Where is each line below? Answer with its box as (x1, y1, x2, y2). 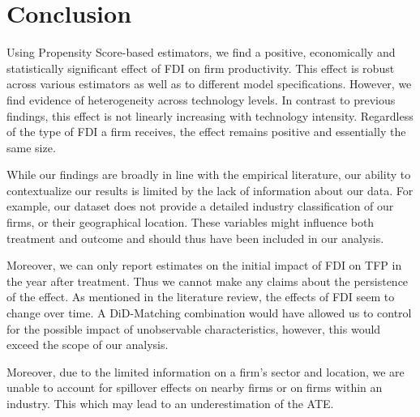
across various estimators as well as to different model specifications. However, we (6, 75, 412, 92)
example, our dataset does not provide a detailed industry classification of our (6, 198, 394, 215)
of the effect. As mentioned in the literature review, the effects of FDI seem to (6, 288, 395, 305)
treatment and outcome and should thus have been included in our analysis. (6, 229, 384, 246)
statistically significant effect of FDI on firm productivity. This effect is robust (6, 59, 395, 76)
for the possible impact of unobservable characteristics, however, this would (6, 320, 381, 337)
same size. (6, 138, 56, 155)
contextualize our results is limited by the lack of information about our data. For (6, 181, 414, 198)
